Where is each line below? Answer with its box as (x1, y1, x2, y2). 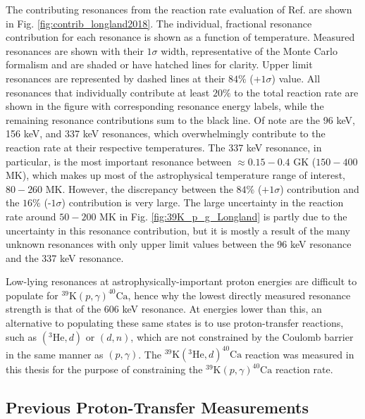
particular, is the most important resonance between (6, 154, 232, 168)
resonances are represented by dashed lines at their (6, 70, 225, 85)
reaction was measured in (245, 346, 354, 361)
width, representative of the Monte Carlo (161, 43, 338, 58)
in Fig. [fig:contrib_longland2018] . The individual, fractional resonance (6, 15, 312, 30)
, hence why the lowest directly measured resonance (128, 287, 351, 302)
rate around (6, 208, 56, 223)
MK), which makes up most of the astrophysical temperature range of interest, (6, 168, 346, 182)
